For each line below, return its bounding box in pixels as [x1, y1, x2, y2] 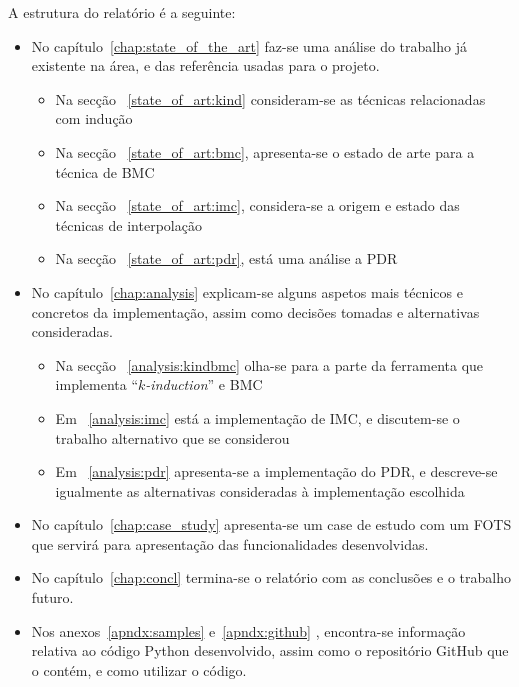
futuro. [31, 587, 74, 608]
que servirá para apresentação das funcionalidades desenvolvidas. [31, 533, 429, 554]
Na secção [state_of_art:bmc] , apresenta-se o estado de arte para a [55, 141, 475, 162]
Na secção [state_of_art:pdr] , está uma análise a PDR [55, 248, 398, 269]
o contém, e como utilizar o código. [31, 659, 247, 680]
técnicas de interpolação [55, 214, 202, 235]
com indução [55, 108, 133, 129]
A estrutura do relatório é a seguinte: [8, 2, 236, 22]
